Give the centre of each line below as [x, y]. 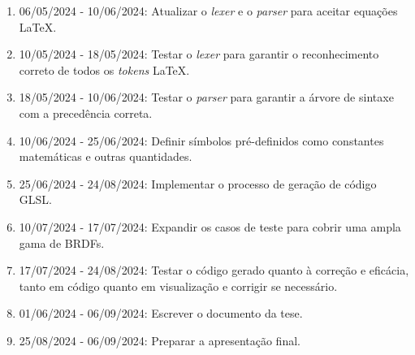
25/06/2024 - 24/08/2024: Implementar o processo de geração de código [198, 183]
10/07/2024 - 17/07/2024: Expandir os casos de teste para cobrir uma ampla [210, 226]
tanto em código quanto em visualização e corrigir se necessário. [178, 286]
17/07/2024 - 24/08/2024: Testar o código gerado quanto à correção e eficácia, [214, 270]
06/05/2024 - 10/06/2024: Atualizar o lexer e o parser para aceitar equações [208, 11]
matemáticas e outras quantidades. [106, 156]
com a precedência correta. [86, 113]
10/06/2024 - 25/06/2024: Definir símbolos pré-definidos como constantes [201, 140]
